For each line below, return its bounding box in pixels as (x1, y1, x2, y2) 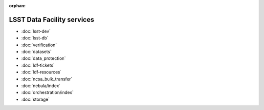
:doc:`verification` (21, 42, 57, 48)
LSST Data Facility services (9, 15, 94, 24)
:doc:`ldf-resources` (21, 69, 62, 75)
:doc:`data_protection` (21, 55, 66, 61)
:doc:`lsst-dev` (21, 28, 51, 34)
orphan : (9, 3, 26, 8)
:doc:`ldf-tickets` (21, 62, 55, 68)
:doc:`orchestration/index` (21, 90, 74, 95)
